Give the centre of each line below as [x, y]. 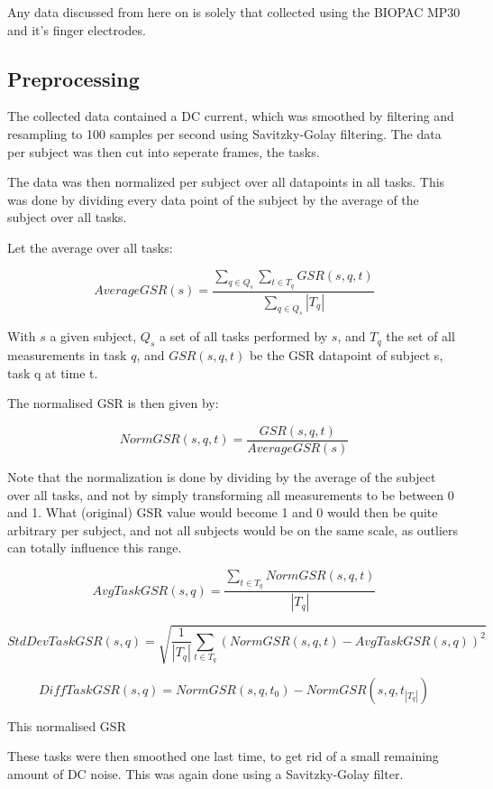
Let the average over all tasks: [90, 247]
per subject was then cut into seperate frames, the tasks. [164, 151]
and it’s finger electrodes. [77, 29]
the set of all [420, 336]
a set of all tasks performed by [243, 336]
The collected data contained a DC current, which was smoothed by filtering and [231, 116]
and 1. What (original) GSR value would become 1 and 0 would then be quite [223, 512]
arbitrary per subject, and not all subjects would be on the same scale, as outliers [233, 529]
